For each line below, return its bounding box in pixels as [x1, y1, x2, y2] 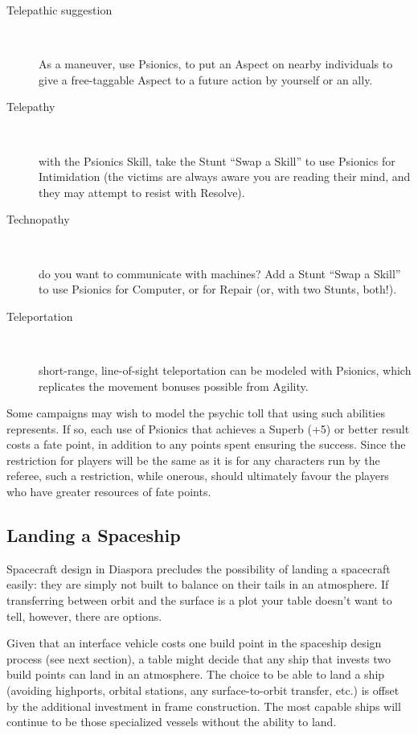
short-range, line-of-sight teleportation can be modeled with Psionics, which [39, 361, 412, 378]
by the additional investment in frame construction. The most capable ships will [6, 697, 401, 714]
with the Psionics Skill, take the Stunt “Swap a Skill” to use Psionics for [39, 152, 395, 169]
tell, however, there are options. [6, 607, 162, 624]
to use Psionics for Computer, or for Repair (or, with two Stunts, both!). [39, 281, 397, 298]
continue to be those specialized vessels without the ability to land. [6, 713, 337, 730]
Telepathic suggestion [6, 2, 113, 18]
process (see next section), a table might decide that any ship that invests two [6, 650, 391, 667]
